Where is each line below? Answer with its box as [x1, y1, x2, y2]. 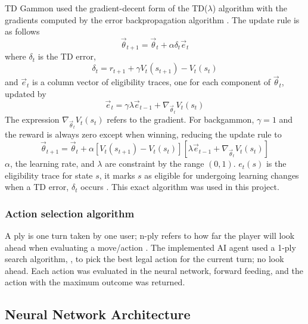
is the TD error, [38, 50, 96, 63]
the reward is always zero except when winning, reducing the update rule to [5, 128, 282, 141]
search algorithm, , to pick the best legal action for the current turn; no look [5, 253, 284, 265]
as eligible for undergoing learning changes [144, 169, 299, 181]
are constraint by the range [105, 157, 204, 170]
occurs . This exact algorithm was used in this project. [80, 180, 279, 193]
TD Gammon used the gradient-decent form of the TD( [5, 2, 208, 14]
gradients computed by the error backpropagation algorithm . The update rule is [5, 13, 300, 26]
